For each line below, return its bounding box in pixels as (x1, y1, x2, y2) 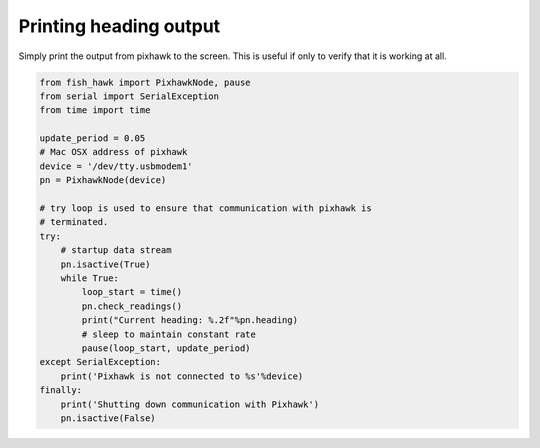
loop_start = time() (81, 286, 183, 298)
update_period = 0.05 (39, 133, 146, 144)
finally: (39, 385, 83, 396)
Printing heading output (18, 15, 221, 37)
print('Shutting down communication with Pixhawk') (60, 398, 320, 410)
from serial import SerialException (39, 90, 220, 102)
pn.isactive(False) (60, 412, 157, 424)
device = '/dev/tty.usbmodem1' (39, 160, 194, 172)
